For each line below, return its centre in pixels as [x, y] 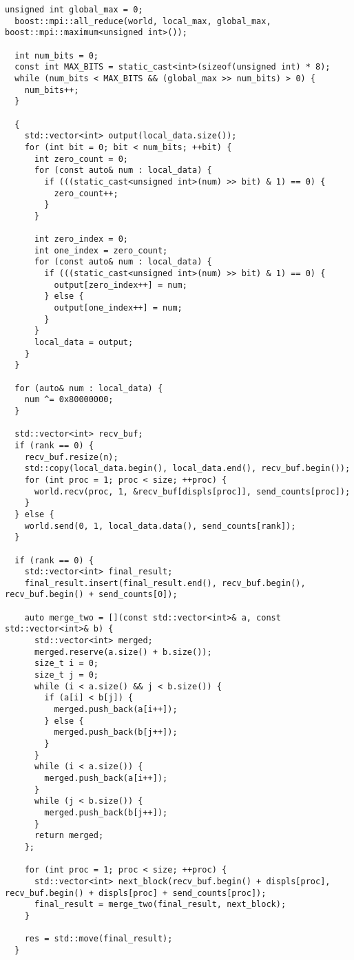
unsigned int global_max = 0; [74, 10]
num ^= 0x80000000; [69, 400]
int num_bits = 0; [57, 55]
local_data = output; [84, 343]
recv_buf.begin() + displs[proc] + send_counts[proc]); [136, 893]
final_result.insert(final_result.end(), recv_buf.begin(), [165, 583]
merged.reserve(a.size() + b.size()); [123, 652]
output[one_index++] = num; [118, 308]
